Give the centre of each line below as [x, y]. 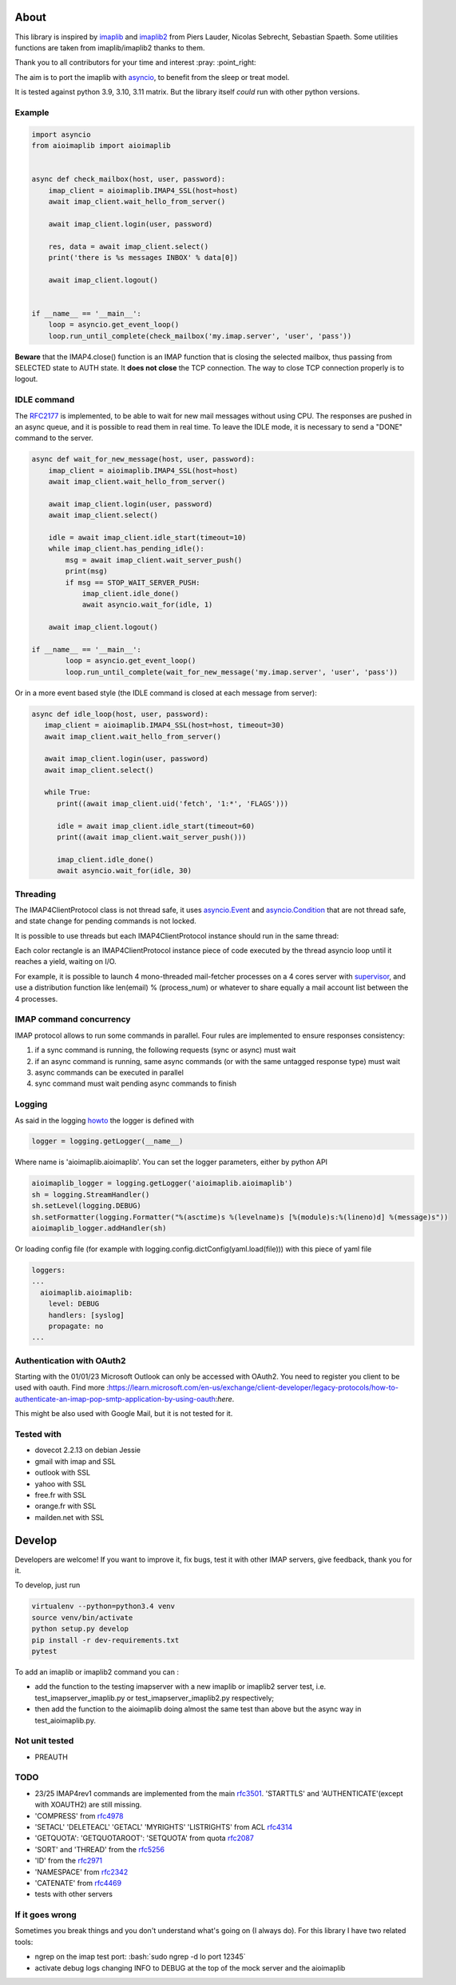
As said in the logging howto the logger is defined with [105, 1120]
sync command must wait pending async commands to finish [136, 1083]
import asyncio [61, 134]
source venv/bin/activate [82, 1617]
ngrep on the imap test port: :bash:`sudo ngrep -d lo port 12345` [141, 1957]
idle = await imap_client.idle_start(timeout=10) [147, 538]
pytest [44, 1651]
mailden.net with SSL [69, 1517]
